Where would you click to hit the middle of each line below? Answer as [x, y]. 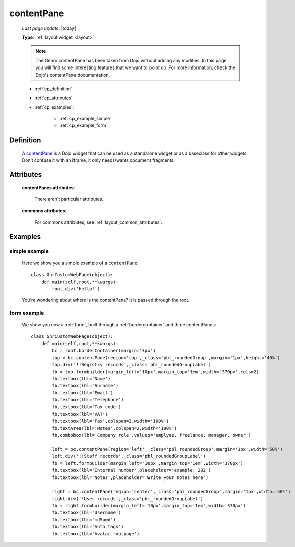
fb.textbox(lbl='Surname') [85, 386]
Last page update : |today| [49, 28]
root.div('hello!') [76, 289]
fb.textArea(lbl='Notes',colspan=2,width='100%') [115, 428]
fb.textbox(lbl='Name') [81, 379]
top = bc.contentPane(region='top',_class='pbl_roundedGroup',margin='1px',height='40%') [166, 357]
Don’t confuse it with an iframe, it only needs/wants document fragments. [98, 160]
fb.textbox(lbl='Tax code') [87, 407]
